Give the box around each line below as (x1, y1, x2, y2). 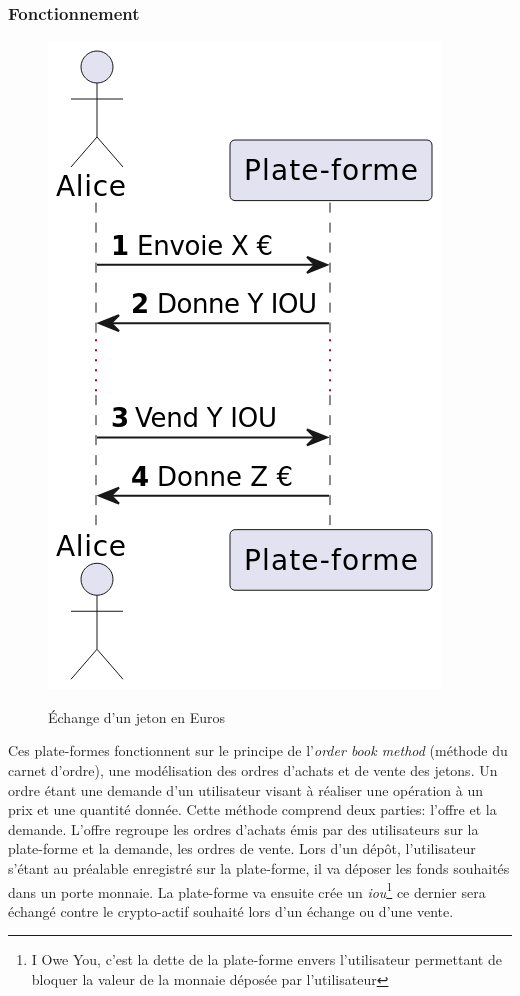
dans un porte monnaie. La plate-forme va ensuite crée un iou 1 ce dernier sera (8, 878, 486, 902)
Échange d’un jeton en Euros (48, 706, 226, 727)
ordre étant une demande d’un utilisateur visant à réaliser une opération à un (8, 779, 483, 800)
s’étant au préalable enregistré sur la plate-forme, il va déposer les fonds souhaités (8, 857, 510, 878)
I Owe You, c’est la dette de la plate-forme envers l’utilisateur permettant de (31, 949, 502, 970)
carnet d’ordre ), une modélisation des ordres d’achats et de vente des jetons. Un (8, 760, 498, 780)
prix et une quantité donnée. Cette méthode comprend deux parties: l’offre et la (8, 799, 497, 820)
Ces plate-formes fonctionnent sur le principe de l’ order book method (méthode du (8, 740, 508, 761)
